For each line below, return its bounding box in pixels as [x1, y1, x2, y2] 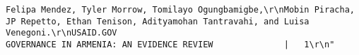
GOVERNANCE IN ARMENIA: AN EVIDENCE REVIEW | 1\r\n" [6, 39, 335, 49]
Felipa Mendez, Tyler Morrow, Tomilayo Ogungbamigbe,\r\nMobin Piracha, [6, 5, 355, 15]
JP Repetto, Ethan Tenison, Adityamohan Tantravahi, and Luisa [6, 16, 310, 26]
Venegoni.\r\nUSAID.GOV [6, 28, 117, 38]
